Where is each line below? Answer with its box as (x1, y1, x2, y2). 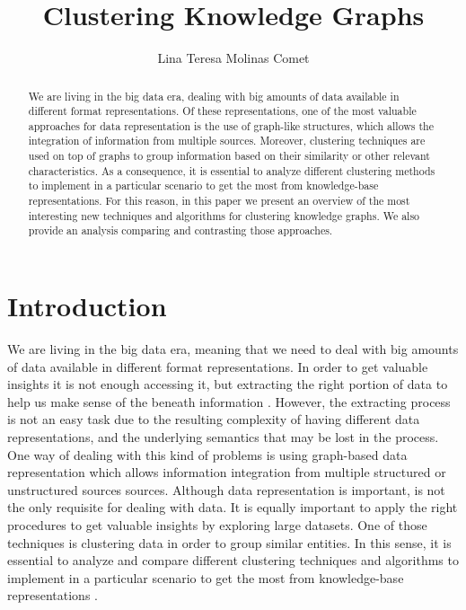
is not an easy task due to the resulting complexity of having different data (7, 410, 420, 429)
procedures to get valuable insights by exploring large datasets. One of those (7, 515, 427, 534)
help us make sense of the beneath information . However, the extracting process (7, 392, 451, 411)
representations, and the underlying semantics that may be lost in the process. (7, 427, 439, 446)
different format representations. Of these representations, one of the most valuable (28, 103, 417, 119)
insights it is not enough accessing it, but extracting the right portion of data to (7, 375, 448, 393)
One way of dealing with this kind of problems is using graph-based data (7, 445, 408, 464)
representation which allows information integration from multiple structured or (7, 463, 446, 482)
